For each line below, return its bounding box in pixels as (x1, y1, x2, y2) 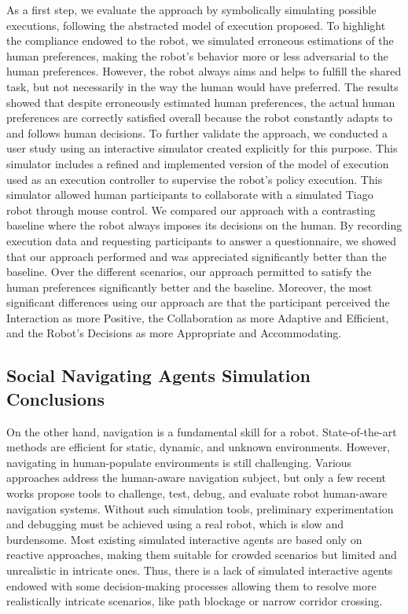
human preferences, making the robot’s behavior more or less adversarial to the (6, 47, 388, 64)
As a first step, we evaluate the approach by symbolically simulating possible (6, 2, 377, 17)
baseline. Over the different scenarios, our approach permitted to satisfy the (6, 263, 372, 280)
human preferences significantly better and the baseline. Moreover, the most (6, 278, 373, 295)
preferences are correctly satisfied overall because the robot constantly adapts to (6, 109, 393, 126)
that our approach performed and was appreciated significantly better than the (6, 248, 387, 264)
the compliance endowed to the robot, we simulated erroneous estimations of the (6, 32, 394, 49)
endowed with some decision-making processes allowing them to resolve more (6, 577, 377, 594)
